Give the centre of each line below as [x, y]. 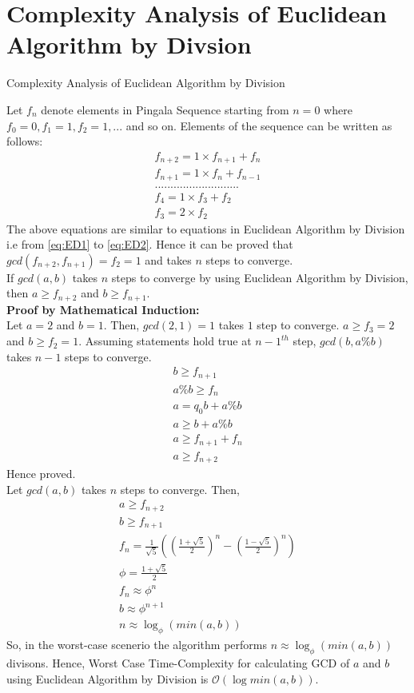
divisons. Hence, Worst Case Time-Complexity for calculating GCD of [178, 662]
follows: [25, 141]
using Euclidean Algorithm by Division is [107, 678]
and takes [168, 259]
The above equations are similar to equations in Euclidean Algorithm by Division [206, 228]
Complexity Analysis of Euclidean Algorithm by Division [146, 83]
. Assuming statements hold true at [165, 341]
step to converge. [298, 325]
